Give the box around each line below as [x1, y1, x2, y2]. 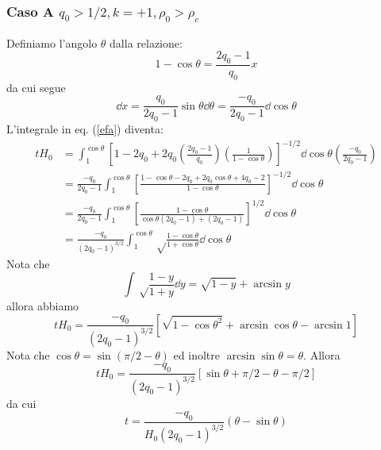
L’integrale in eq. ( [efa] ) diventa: [6, 121, 164, 137]
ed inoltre [173, 346, 220, 363]
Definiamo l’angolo [6, 34, 98, 51]
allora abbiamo [6, 298, 79, 314]
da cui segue [6, 79, 66, 95]
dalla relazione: [110, 34, 183, 51]
